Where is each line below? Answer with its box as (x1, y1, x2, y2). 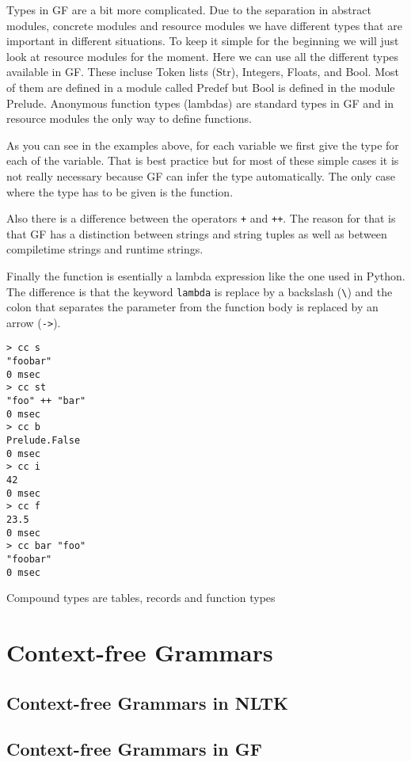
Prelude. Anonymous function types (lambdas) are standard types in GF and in (6, 94, 394, 111)
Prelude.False (6, 435, 81, 447)
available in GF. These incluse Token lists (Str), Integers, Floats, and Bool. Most (6, 63, 399, 80)
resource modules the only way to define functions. (6, 110, 252, 127)
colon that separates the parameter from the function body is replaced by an (6, 299, 379, 315)
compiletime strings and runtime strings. (6, 241, 204, 257)
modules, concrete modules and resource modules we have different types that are (6, 17, 402, 33)
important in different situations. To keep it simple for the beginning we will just (6, 32, 399, 49)
